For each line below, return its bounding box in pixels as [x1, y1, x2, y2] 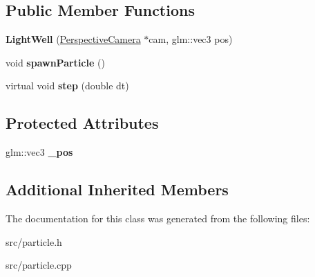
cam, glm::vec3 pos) [149, 32, 233, 46]
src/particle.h [6, 234, 62, 249]
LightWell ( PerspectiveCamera [6, 32, 141, 46]
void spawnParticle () [6, 55, 105, 69]
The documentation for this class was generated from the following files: [6, 211, 310, 225]
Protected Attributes [6, 112, 159, 134]
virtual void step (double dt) [6, 78, 129, 93]
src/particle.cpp [6, 258, 72, 272]
